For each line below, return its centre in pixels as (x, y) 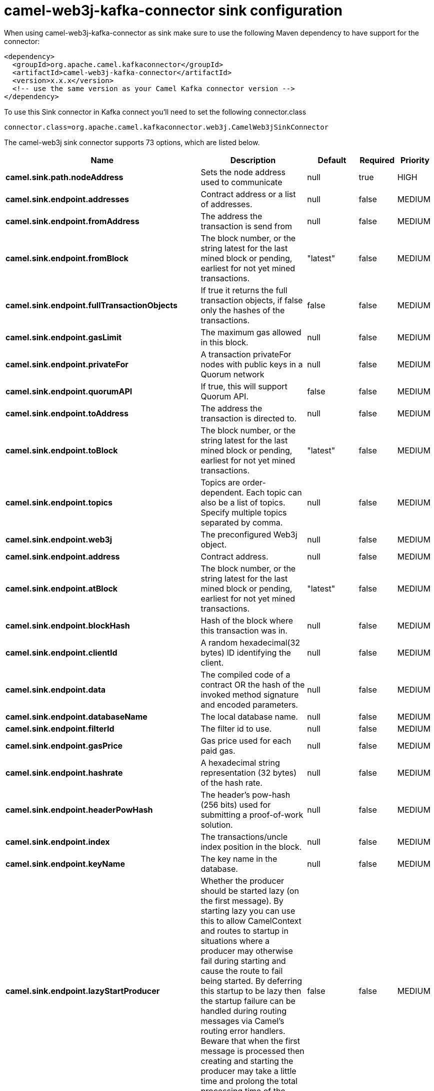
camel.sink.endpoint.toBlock (62, 450)
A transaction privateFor (246, 354)
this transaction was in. (244, 630)
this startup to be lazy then (251, 991)
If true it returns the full (244, 290)
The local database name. (249, 716)
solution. (217, 825)
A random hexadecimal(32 (250, 642)
